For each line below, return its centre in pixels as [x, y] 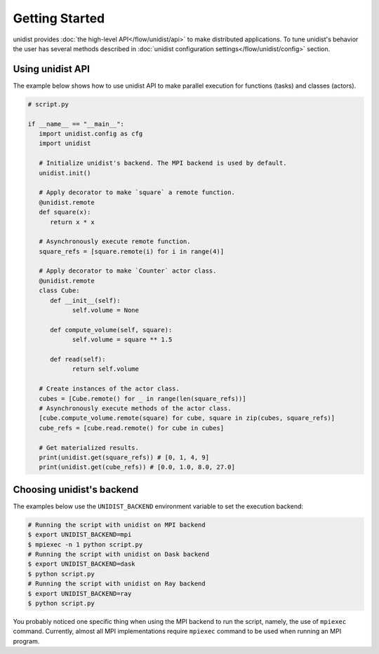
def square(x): [65, 212]
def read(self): [78, 359]
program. [26, 641]
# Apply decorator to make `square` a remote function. [137, 192]
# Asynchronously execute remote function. [115, 241]
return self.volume [106, 369]
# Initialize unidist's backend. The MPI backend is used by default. [163, 163]
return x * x [72, 222]
